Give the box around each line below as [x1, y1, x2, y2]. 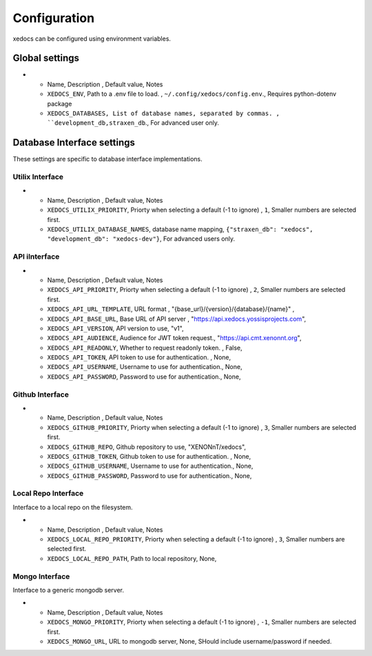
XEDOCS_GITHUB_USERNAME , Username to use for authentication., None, [47, 462, 254, 470]
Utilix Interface [12, 172, 64, 182]
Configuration [12, 10, 95, 26]
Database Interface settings [12, 137, 136, 148]
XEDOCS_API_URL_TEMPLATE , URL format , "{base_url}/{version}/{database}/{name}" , [47, 305, 295, 313]
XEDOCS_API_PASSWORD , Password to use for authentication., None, [47, 372, 241, 381]
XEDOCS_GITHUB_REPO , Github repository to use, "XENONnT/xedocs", [47, 442, 247, 451]
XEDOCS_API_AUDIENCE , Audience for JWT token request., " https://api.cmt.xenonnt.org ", [47, 334, 302, 342]
